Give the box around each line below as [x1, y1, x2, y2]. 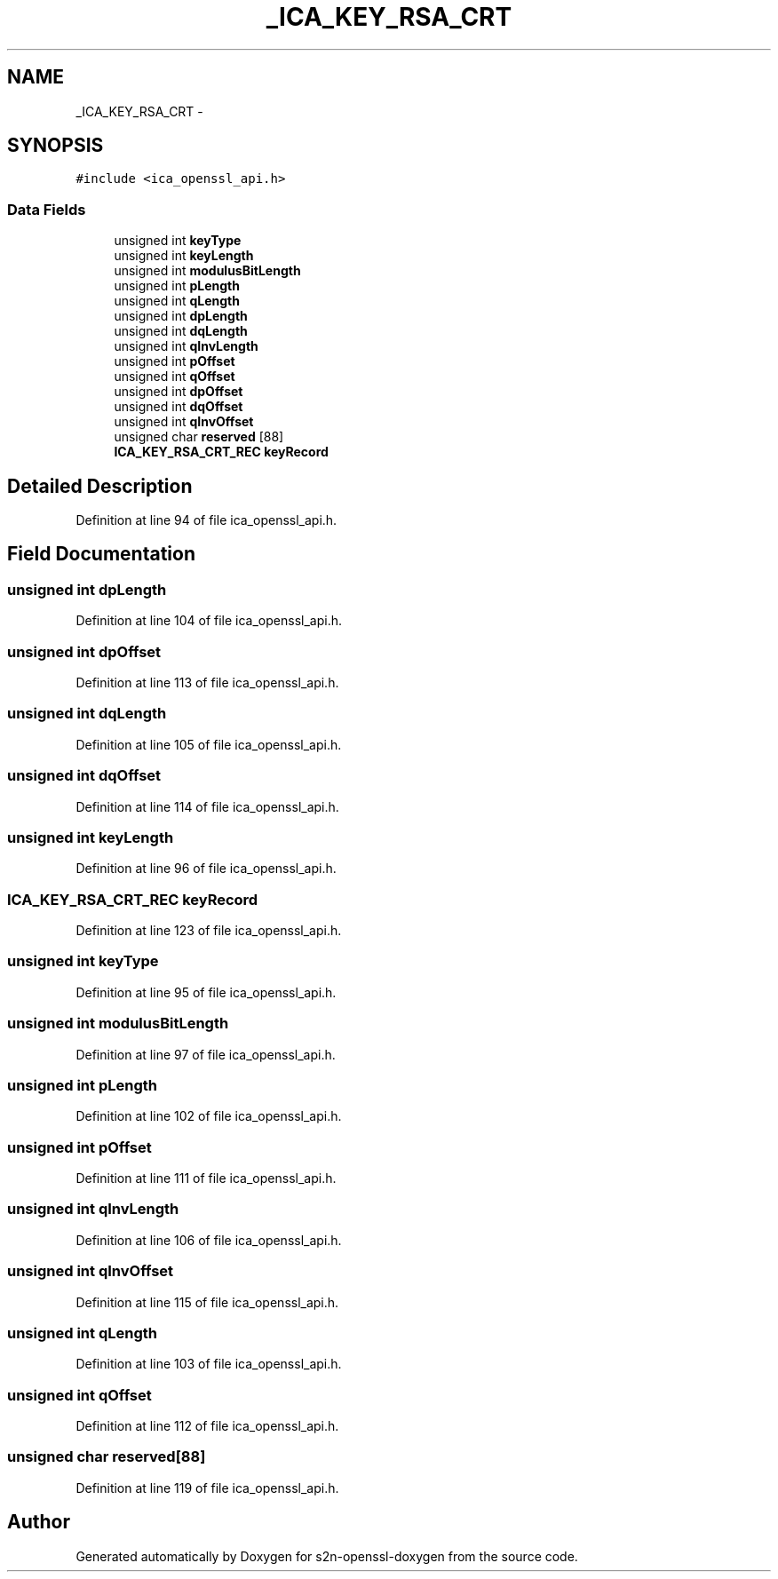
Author [7, 1511, 70, 1534]
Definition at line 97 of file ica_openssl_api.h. [75, 1046, 336, 1062]
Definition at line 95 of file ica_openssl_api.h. [75, 984, 337, 1000]
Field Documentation [7, 543, 195, 566]
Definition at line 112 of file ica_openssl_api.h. [75, 1418, 339, 1433]
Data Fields [7, 200, 86, 218]
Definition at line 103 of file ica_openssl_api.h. [75, 1356, 342, 1372]
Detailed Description [7, 474, 193, 497]
